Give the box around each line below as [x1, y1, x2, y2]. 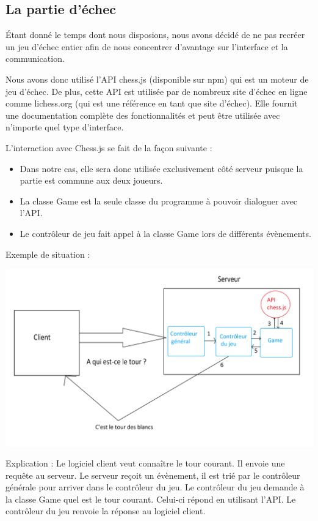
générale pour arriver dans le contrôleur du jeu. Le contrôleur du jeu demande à [5, 481, 305, 493]
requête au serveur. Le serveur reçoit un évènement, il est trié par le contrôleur [5, 468, 300, 481]
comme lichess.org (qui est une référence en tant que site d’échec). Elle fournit [5, 97, 298, 110]
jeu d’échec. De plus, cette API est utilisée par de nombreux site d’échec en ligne [5, 84, 308, 97]
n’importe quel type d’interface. [5, 121, 124, 133]
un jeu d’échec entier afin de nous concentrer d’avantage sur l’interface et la [5, 40, 288, 53]
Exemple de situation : [5, 247, 90, 260]
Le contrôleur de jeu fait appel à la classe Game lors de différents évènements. [20, 227, 311, 239]
